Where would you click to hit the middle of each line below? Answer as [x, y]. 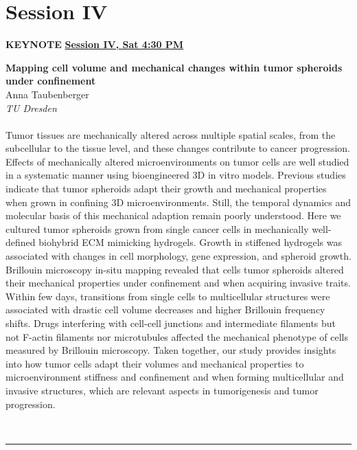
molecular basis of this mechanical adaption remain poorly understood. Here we [173, 215]
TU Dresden [31, 108]
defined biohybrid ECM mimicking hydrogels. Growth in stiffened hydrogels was [174, 242]
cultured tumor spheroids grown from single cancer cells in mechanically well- [169, 228]
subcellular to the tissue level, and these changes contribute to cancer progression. [178, 148]
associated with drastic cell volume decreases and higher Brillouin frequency [165, 310]
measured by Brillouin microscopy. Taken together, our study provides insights [171, 350]
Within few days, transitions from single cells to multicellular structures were [168, 296]
